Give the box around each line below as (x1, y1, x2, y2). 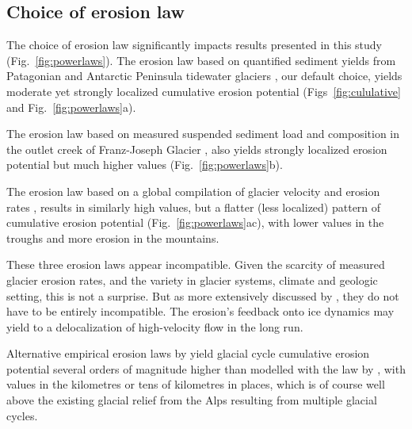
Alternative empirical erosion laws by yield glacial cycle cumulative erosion (6, 345, 370, 362)
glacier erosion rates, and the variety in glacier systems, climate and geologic (6, 271, 378, 288)
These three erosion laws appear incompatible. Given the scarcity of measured (6, 256, 385, 273)
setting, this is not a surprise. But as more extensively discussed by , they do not (6, 287, 399, 304)
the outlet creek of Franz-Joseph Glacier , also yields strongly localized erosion (6, 140, 387, 157)
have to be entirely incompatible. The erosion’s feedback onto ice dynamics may (6, 303, 395, 320)
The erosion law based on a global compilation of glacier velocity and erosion (6, 182, 380, 199)
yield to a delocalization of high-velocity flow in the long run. (6, 318, 303, 335)
